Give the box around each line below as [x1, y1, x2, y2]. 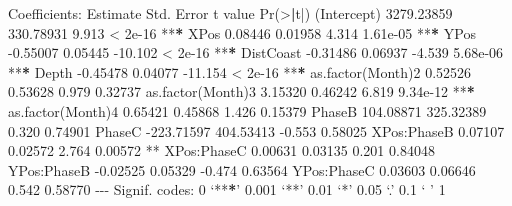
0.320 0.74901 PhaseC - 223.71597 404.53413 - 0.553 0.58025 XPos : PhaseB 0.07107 [8, 120, 505, 141]
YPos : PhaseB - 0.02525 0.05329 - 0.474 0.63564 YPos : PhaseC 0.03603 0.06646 [8, 159, 476, 180]
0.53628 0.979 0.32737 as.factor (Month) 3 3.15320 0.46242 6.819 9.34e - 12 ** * [8, 81, 475, 102]
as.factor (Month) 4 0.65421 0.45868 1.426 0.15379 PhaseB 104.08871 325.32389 [8, 100, 487, 121]
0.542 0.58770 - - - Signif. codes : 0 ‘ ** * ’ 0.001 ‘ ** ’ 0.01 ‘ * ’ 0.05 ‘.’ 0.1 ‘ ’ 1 [8, 179, 446, 200]
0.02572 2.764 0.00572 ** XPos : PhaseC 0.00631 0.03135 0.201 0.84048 [8, 140, 435, 161]
